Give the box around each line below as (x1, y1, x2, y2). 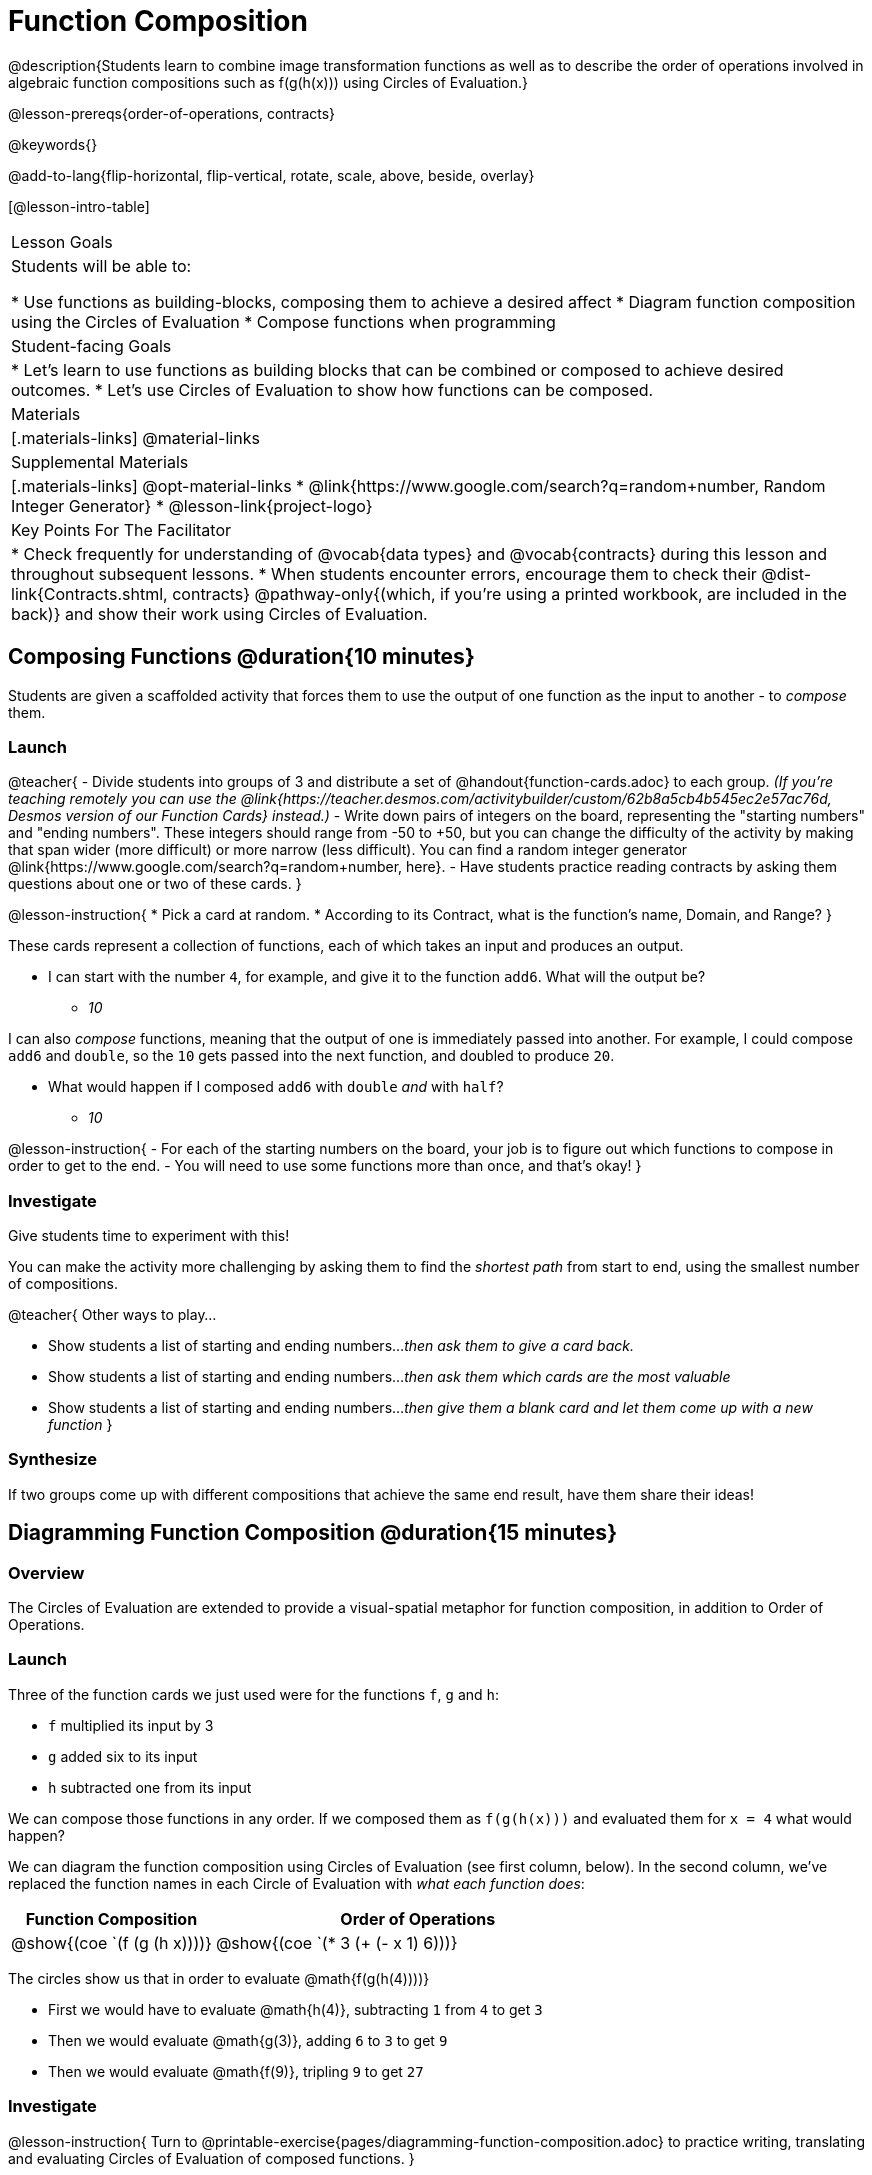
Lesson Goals (11, 231, 113, 252)
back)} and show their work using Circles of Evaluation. (11, 603, 428, 624)
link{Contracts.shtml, (11, 583, 168, 604)
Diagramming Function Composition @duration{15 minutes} (8, 1520, 617, 1546)
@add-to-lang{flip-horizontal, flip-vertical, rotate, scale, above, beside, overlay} (8, 166, 535, 184)
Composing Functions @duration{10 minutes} (8, 644, 475, 670)
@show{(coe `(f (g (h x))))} (11, 1932, 212, 1953)
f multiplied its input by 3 (48, 1716, 214, 1734)
